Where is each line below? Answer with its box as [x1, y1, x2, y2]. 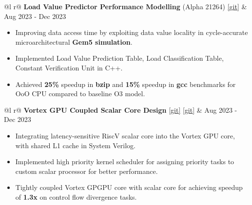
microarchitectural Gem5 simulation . [15, 36, 133, 47]
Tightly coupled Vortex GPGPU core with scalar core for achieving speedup [15, 182, 243, 192]
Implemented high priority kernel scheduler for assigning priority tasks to [15, 156, 234, 167]
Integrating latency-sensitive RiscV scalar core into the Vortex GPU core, [15, 130, 235, 140]
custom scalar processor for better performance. [15, 166, 158, 176]
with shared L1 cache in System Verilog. [15, 140, 136, 150]
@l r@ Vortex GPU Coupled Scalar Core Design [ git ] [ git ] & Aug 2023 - [4, 104, 237, 115]
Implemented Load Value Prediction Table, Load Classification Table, [15, 53, 224, 63]
